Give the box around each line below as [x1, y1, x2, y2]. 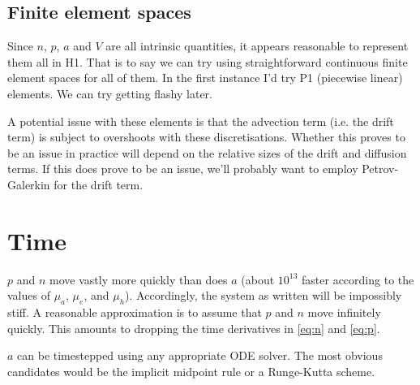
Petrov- [362, 160, 399, 177]
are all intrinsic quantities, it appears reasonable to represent [105, 37, 409, 54]
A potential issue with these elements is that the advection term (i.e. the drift [7, 112, 394, 129]
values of [7, 287, 50, 304]
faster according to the [302, 270, 414, 288]
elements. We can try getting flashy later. [7, 84, 212, 102]
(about [241, 270, 275, 288]
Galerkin [7, 175, 50, 192]
